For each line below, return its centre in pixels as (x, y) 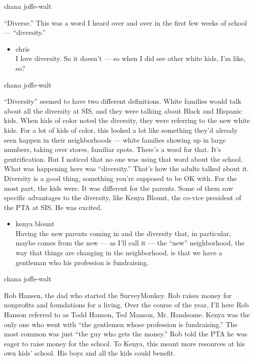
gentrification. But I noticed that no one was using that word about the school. (124, 159)
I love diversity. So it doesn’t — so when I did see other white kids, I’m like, (130, 58)
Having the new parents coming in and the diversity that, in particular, (123, 233)
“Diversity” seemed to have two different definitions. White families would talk (123, 101)
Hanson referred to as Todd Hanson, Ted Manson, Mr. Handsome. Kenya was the (127, 315)
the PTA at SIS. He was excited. (53, 207)
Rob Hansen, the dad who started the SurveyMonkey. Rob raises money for (118, 295)
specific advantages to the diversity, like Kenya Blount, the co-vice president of (123, 197)
